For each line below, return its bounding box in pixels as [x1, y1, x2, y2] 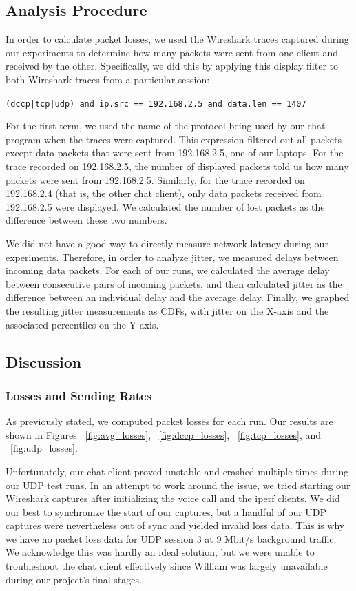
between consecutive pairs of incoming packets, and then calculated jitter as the [6, 276, 342, 291]
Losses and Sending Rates [6, 386, 152, 404]
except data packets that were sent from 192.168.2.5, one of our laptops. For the [6, 145, 344, 160]
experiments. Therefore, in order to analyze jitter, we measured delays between [6, 249, 339, 264]
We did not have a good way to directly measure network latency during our [6, 236, 328, 250]
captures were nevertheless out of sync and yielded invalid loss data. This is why [6, 518, 345, 532]
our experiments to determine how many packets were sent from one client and [6, 45, 338, 59]
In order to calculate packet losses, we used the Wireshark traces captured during [6, 32, 349, 46]
